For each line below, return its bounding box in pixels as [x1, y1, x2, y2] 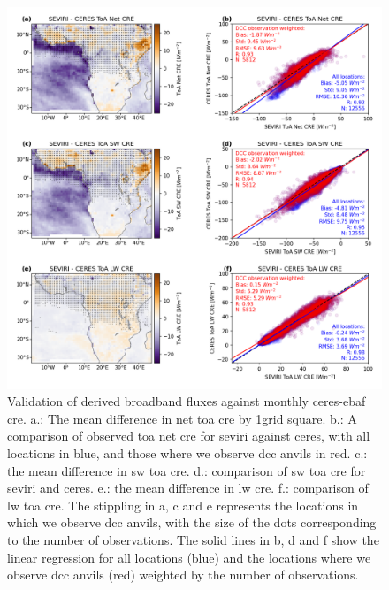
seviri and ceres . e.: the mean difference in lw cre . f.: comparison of [7, 479, 369, 497]
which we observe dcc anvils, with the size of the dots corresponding [7, 513, 377, 532]
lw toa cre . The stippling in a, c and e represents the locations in [7, 495, 359, 514]
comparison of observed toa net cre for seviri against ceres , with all [7, 426, 370, 445]
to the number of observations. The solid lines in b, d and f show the [7, 530, 379, 548]
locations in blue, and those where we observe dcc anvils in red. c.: [7, 443, 368, 462]
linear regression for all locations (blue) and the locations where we [7, 548, 371, 566]
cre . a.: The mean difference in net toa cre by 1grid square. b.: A [7, 409, 357, 427]
